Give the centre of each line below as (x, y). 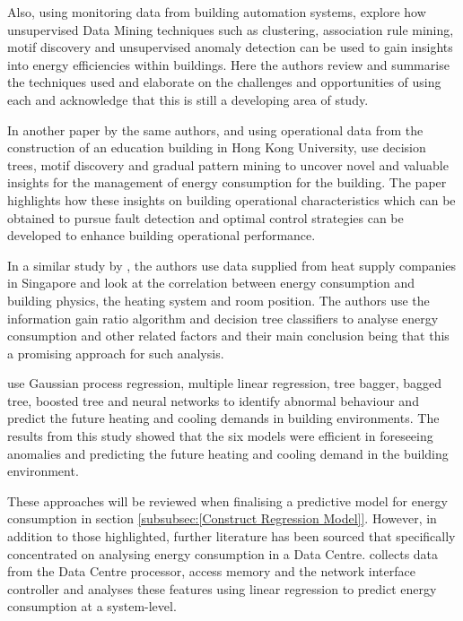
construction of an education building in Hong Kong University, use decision (217, 147)
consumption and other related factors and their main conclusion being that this (228, 336)
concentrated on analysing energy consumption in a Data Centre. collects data (223, 553)
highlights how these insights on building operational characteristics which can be (231, 199)
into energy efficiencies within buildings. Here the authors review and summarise (228, 64)
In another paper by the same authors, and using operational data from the (215, 129)
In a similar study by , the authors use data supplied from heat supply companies (232, 265)
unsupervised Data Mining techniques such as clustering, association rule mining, (231, 29)
